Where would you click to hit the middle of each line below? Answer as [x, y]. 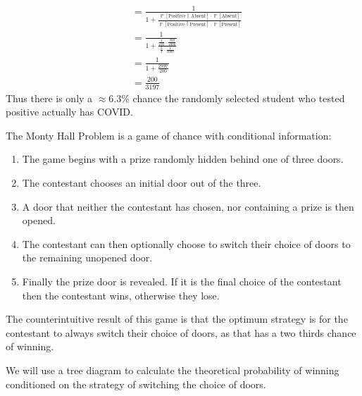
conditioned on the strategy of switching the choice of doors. [136, 384]
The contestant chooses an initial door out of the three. [142, 182]
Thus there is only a [49, 98]
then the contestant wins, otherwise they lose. [121, 295]
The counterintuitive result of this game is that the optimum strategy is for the [177, 319]
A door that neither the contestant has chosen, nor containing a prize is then [188, 206]
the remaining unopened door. [87, 258]
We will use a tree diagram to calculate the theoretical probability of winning [173, 370]
